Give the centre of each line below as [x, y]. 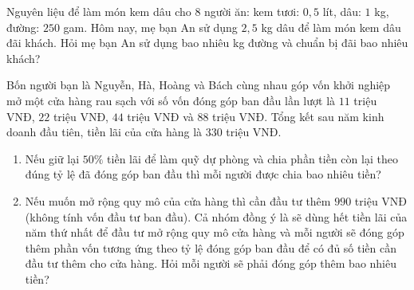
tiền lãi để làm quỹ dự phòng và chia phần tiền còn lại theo [252, 158]
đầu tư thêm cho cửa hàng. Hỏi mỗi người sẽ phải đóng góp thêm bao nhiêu [211, 263]
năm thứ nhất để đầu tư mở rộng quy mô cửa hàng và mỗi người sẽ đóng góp [215, 232]
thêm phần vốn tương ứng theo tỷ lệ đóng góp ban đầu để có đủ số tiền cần [211, 247]
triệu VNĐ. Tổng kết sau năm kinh [298, 116]
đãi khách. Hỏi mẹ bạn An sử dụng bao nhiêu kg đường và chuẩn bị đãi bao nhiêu [207, 43]
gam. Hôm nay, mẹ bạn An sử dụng [150, 27]
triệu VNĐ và [160, 116]
